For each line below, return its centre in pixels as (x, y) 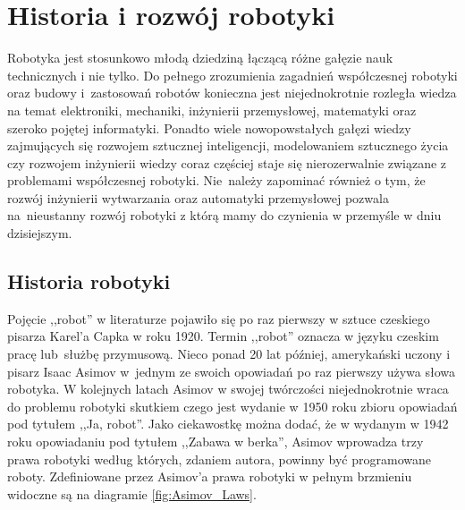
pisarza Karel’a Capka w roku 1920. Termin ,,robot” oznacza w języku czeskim (223, 336)
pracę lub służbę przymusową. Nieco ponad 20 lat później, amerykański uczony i (229, 354)
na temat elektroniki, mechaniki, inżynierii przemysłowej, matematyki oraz (212, 110)
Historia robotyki (89, 281)
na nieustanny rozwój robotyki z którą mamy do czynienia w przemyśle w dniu (224, 215)
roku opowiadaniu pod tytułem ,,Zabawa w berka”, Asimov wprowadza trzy (216, 442)
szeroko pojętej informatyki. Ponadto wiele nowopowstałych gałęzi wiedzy (209, 127)
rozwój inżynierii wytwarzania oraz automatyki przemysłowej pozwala (198, 197)
